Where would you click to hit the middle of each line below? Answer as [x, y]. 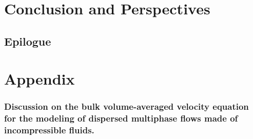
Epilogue [28, 41]
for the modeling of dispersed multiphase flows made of [121, 118]
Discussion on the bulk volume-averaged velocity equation [126, 106]
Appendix [40, 79]
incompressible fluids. [49, 130]
